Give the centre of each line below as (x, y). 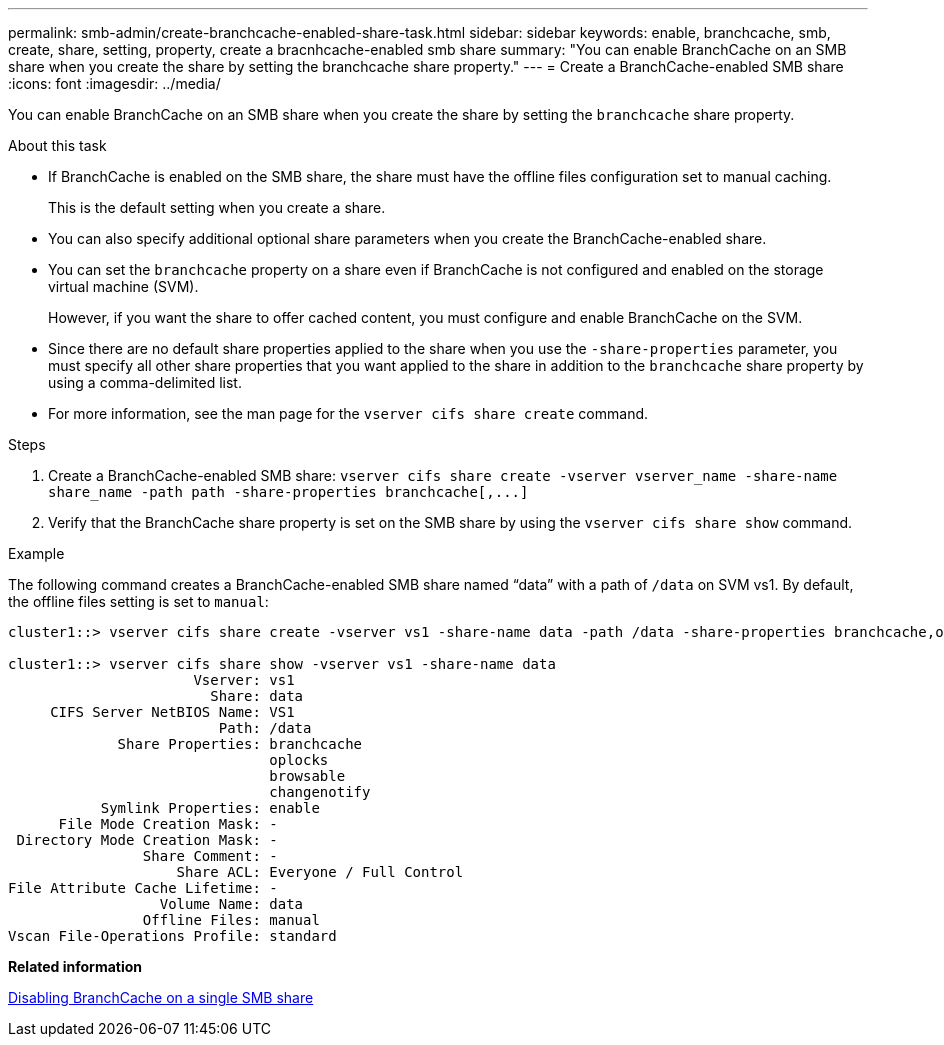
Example (36, 553)
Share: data (257, 696)
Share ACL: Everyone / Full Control (320, 872)
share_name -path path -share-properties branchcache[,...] (288, 492)
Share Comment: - (210, 856)
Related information (75, 966)
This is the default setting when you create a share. (217, 207)
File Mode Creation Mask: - (168, 824)
